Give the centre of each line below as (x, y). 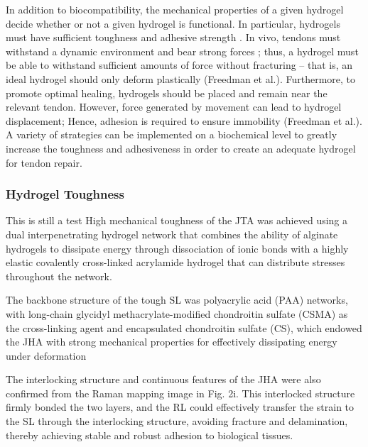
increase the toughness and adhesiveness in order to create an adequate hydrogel (181, 148)
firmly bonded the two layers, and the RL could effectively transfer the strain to (180, 407)
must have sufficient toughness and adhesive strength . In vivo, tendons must (173, 37)
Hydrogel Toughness (65, 194)
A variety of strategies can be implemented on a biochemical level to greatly (172, 134)
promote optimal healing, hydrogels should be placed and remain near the (167, 93)
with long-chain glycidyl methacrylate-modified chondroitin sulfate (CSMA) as (177, 313)
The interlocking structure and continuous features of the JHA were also (163, 379)
